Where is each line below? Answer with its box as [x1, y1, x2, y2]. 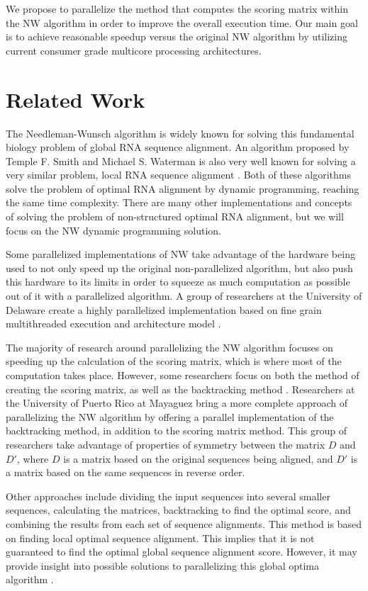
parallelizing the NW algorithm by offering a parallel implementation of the [6, 409, 334, 424]
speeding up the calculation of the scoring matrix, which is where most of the [6, 354, 342, 368]
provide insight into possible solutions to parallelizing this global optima [6, 558, 319, 573]
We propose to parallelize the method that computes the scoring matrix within [6, 1, 348, 16]
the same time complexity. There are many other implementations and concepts [6, 195, 352, 210]
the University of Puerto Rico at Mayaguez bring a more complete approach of [6, 395, 348, 410]
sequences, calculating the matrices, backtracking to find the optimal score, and [6, 502, 351, 517]
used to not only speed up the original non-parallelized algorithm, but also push [6, 260, 353, 275]
